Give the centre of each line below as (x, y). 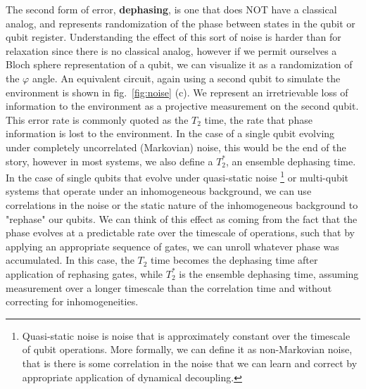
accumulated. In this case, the (70, 260)
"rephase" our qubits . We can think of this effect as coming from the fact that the (182, 218)
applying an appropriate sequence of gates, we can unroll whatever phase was (172, 246)
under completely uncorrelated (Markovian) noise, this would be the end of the (176, 147)
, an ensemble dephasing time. (291, 161)
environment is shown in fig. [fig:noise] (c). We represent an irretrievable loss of (177, 92)
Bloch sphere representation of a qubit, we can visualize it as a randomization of (179, 64)
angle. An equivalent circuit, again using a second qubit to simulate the (186, 78)
